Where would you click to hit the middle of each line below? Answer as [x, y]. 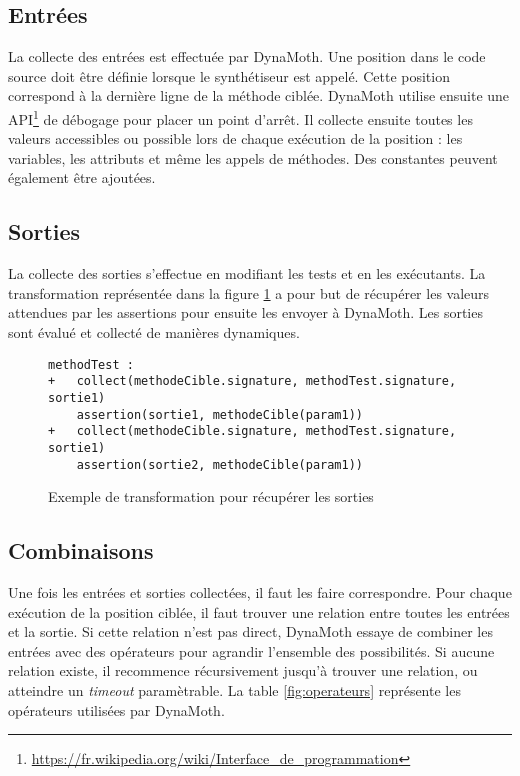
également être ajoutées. [82, 177]
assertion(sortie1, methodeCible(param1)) [219, 414]
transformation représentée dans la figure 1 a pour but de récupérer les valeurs [249, 292]
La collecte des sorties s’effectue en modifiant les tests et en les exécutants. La [247, 273]
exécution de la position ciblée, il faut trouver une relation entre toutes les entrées [259, 611]
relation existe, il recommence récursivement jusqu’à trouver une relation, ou [243, 670]
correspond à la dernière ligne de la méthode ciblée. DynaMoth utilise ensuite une [259, 95]
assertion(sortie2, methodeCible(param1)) [219, 464]
